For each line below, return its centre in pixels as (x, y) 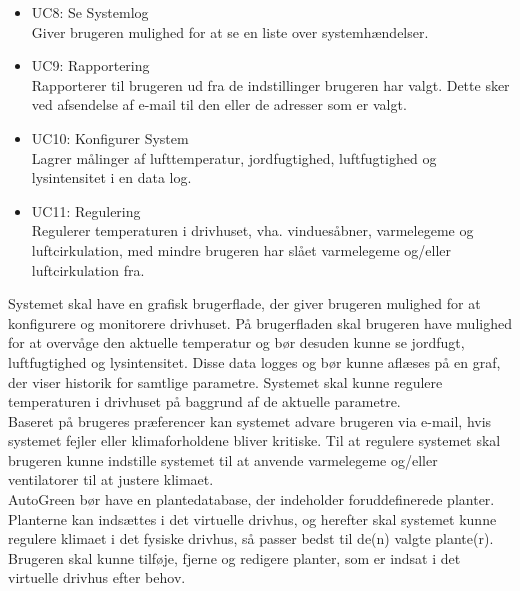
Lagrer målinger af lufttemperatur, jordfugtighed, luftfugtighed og (234, 157)
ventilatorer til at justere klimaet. (111, 479)
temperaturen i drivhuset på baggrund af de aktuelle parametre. (204, 401)
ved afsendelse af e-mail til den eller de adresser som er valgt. (219, 104)
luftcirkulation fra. (88, 269)
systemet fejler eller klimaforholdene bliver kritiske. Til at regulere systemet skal (254, 440)
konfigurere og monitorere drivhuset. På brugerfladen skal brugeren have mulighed (260, 322)
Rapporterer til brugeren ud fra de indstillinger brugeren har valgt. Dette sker (270, 84)
